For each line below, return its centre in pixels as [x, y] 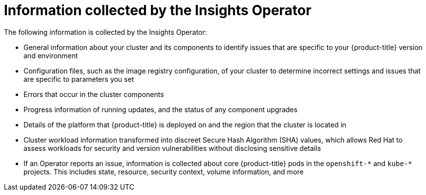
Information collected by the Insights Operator [158, 10]
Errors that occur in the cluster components [94, 94]
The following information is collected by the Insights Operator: [106, 32]
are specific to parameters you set [79, 79]
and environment [51, 55]
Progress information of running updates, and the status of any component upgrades [161, 109]
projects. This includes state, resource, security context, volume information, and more [164, 171]
